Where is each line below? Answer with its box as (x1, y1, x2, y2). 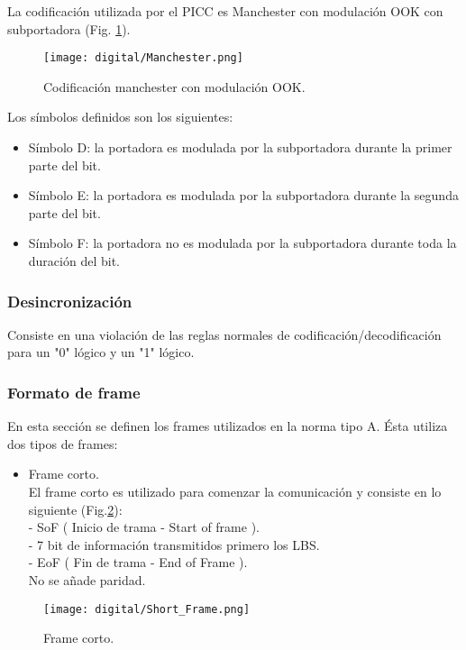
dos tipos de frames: (7, 434, 118, 453)
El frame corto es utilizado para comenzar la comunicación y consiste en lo (28, 482, 442, 500)
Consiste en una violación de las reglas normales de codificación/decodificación (7, 325, 442, 343)
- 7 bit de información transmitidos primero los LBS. (28, 535, 320, 554)
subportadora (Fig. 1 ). (7, 19, 131, 38)
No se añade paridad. (28, 570, 146, 589)
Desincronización (7, 289, 132, 312)
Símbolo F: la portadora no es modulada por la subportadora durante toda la (28, 233, 457, 252)
